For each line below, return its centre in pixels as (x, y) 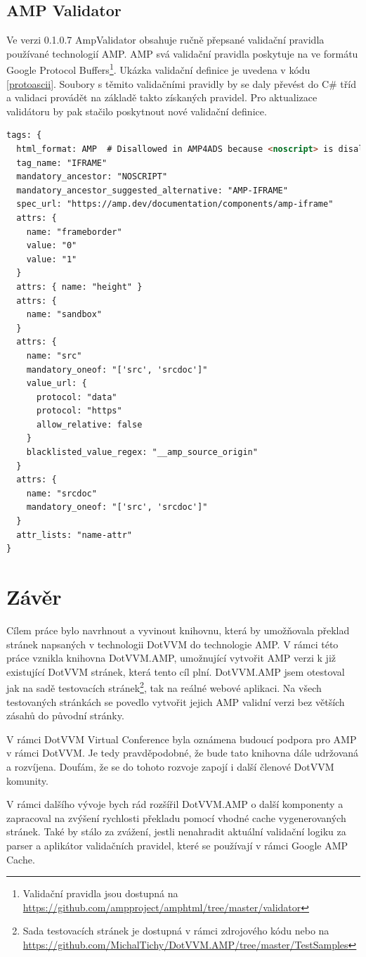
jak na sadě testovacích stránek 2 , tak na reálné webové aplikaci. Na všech (164, 687)
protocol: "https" (79, 411)
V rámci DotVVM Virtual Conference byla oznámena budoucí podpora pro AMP (182, 739)
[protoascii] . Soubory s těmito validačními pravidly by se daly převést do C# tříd (181, 83)
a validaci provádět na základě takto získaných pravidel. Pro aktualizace (162, 97)
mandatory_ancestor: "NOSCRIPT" (92, 177)
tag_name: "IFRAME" (62, 163)
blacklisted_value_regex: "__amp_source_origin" (142, 452)
